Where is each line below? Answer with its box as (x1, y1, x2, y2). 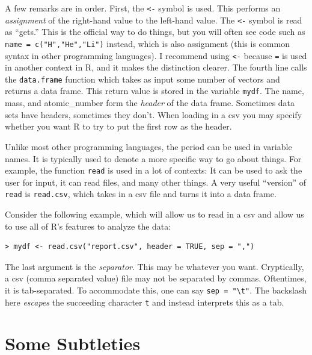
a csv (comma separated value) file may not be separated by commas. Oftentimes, (5, 272, 307, 284)
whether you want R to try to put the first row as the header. (5, 120, 232, 133)
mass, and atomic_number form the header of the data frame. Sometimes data (5, 96, 295, 109)
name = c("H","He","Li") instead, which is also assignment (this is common (5, 37, 290, 49)
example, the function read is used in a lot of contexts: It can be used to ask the (5, 164, 302, 177)
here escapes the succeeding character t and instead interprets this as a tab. (5, 295, 284, 308)
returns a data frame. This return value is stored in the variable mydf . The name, (5, 84, 304, 97)
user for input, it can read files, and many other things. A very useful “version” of (5, 175, 307, 188)
